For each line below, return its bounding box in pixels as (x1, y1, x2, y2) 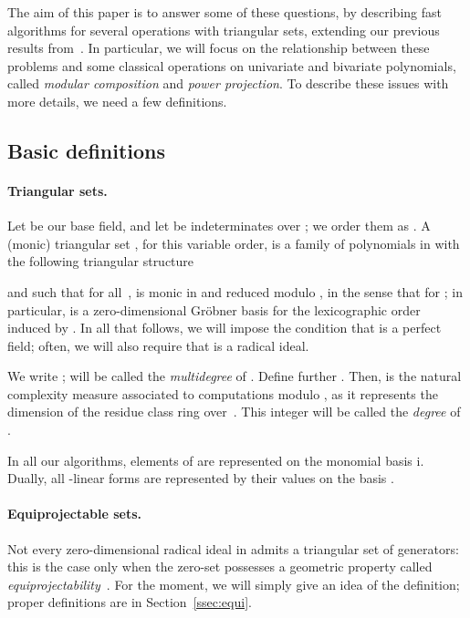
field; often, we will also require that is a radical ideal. (7, 335, 309, 355)
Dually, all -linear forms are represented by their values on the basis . (7, 469, 394, 488)
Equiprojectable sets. (7, 504, 142, 523)
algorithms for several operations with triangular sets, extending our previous (7, 20, 440, 39)
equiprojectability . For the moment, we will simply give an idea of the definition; (7, 574, 460, 593)
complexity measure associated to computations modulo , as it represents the (7, 384, 438, 403)
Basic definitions (7, 136, 166, 164)
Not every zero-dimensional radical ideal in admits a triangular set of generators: (7, 539, 459, 558)
